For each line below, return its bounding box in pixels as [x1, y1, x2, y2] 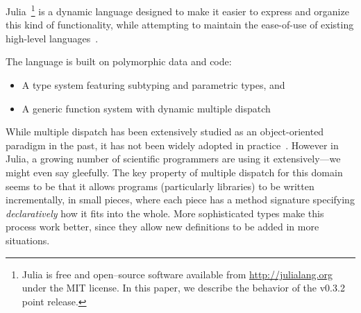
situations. [6, 232, 50, 247]
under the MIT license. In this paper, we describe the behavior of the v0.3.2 [22, 280, 345, 295]
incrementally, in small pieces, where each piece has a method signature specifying [6, 192, 355, 207]
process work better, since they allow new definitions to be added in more [6, 219, 319, 234]
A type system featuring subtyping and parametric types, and [22, 78, 285, 92]
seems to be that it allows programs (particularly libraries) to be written [6, 178, 314, 193]
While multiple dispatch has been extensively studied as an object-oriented [6, 124, 324, 139]
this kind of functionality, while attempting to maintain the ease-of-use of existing [6, 17, 354, 32]
